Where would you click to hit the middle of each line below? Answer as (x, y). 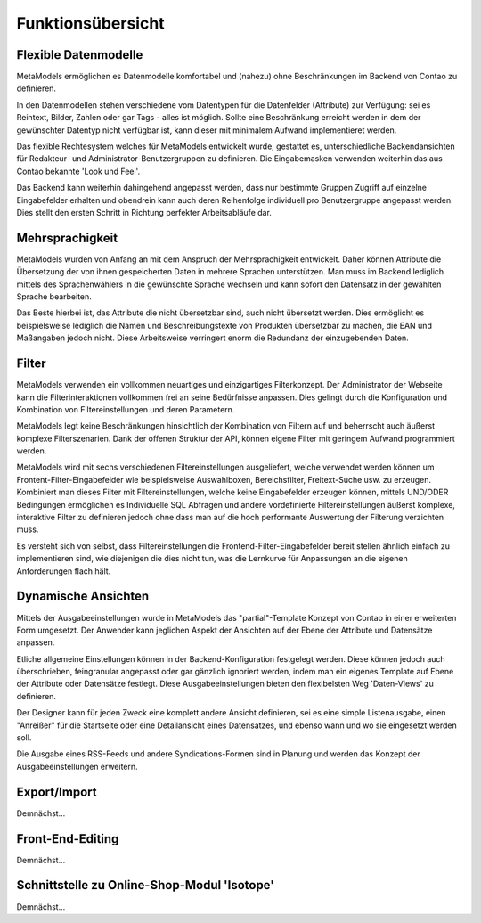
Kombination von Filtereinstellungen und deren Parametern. (126, 409)
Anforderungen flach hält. (64, 571)
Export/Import (57, 792)
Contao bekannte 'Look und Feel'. (78, 171)
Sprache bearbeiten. (54, 297)
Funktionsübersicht (90, 23)
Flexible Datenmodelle (80, 55)
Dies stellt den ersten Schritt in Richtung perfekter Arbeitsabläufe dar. (144, 212)
